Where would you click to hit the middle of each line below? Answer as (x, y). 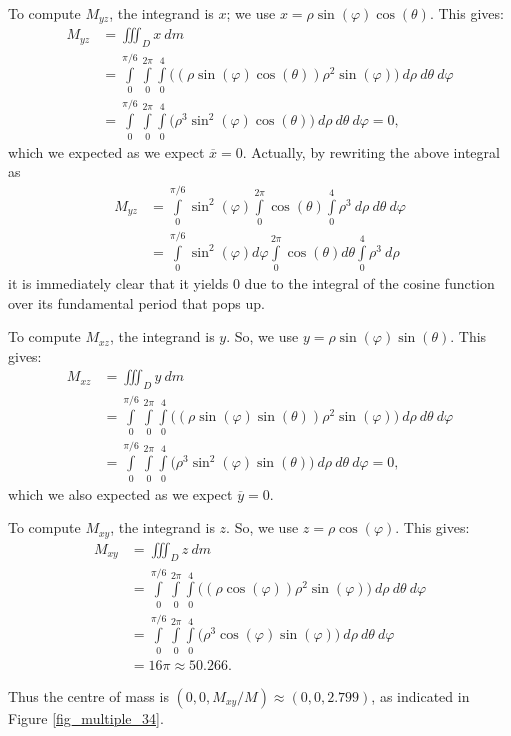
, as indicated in (420, 695)
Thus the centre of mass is (88, 695)
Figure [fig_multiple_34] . (86, 717)
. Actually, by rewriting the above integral (371, 151)
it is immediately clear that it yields (118, 283)
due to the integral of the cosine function (369, 283)
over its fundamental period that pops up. (136, 302)
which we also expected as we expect (120, 493)
